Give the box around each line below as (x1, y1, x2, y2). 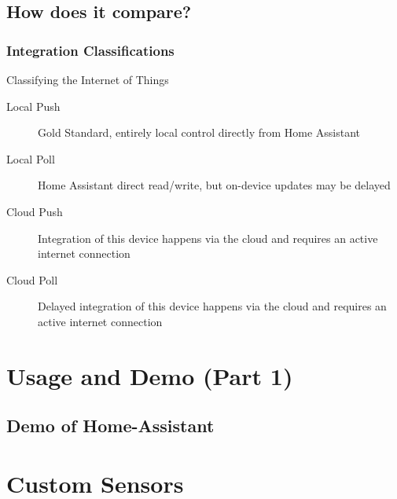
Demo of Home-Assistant (6, 413, 215, 438)
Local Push (6, 97, 61, 114)
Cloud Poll (6, 271, 58, 288)
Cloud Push (6, 203, 63, 219)
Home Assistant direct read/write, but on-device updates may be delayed (38, 177, 391, 193)
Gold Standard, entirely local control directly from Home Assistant (38, 124, 361, 141)
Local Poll (6, 150, 55, 167)
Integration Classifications (6, 40, 175, 60)
